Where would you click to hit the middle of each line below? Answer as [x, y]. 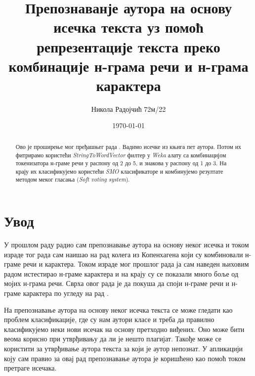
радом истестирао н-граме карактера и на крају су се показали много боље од [121, 273]
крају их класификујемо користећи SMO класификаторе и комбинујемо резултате [119, 171]
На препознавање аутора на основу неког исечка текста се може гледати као [118, 309]
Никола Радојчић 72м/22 [128, 109]
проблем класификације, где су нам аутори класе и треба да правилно [109, 319]
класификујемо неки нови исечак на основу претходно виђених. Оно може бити [124, 329]
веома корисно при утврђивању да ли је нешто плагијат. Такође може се [113, 339]
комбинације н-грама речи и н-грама [128, 66]
